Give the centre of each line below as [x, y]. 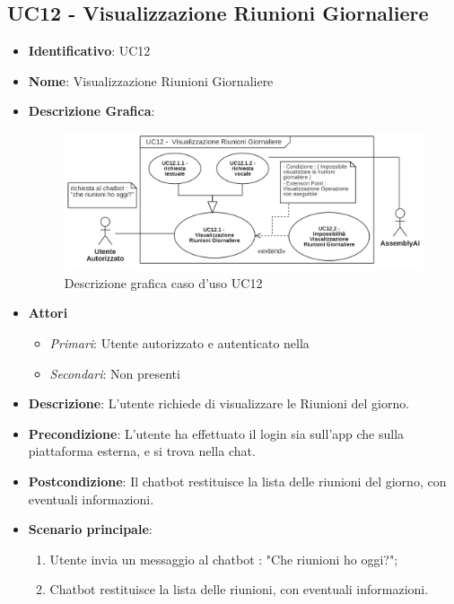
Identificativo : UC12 [89, 51]
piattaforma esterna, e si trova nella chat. [142, 451]
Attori [48, 313]
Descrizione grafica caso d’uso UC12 [163, 282]
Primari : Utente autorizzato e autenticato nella [179, 342]
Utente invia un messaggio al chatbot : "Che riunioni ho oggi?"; [224, 559]
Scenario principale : [90, 529]
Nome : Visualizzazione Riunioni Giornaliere [151, 80]
